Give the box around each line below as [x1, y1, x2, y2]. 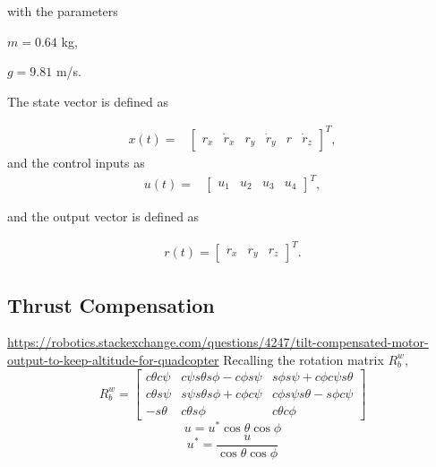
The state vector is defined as [7, 91, 168, 110]
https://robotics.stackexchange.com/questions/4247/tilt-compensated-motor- [7, 333, 429, 351]
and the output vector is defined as [7, 207, 200, 226]
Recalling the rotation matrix [223, 350, 384, 368]
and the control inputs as [7, 152, 145, 171]
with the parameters [7, 2, 118, 20]
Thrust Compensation [7, 290, 215, 318]
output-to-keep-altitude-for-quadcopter [7, 350, 219, 368]
